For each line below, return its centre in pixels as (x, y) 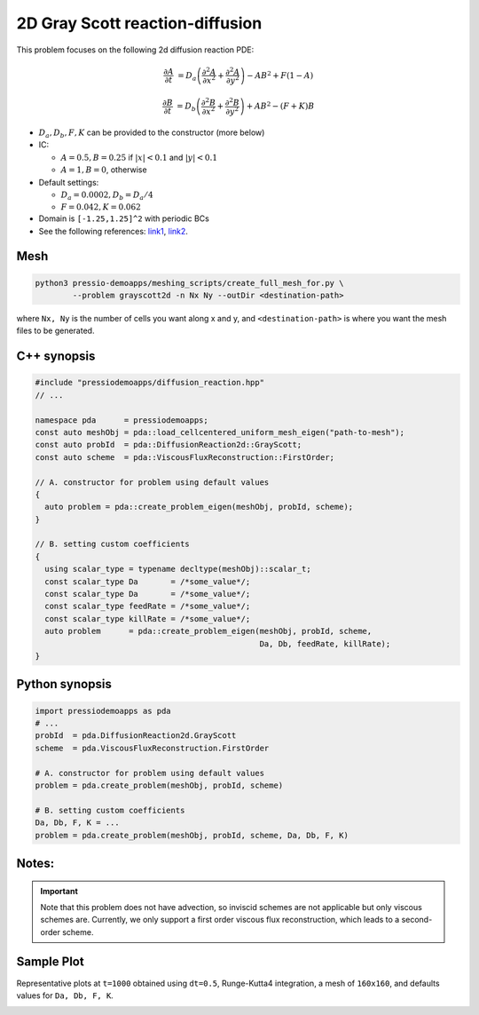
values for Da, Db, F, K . (65, 995)
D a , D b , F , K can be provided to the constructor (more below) (152, 133)
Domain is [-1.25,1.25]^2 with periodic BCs (124, 218)
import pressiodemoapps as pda (103, 711)
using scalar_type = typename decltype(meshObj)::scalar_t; (178, 569)
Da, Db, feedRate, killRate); (325, 643)
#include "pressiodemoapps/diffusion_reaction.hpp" (150, 383)
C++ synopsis (56, 357)
